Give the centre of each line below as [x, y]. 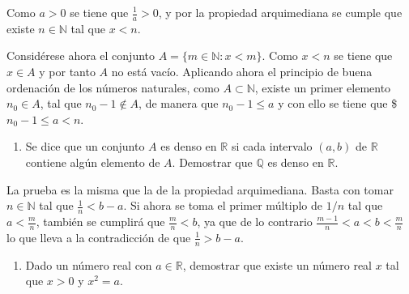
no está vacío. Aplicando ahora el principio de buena [242, 72]
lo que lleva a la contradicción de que [99, 237]
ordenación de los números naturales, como [113, 87]
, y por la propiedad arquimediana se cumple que [280, 12]
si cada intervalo [272, 146]
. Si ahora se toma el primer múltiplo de [223, 205]
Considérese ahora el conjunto [81, 55]
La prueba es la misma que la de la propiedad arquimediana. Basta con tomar [200, 189]
